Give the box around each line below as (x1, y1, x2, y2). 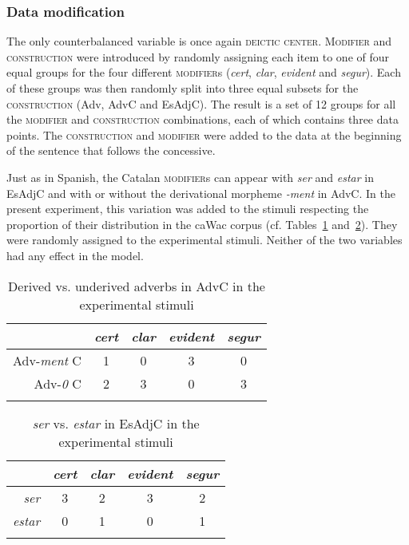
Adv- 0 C (34, 373, 81, 393)
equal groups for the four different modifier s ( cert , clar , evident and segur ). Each (6, 64, 401, 81)
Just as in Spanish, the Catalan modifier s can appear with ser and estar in (6, 168, 375, 185)
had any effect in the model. (6, 247, 144, 263)
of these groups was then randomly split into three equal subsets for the (6, 80, 359, 96)
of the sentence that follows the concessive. (6, 142, 216, 159)
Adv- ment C (13, 350, 81, 369)
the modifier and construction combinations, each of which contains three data (6, 111, 399, 128)
